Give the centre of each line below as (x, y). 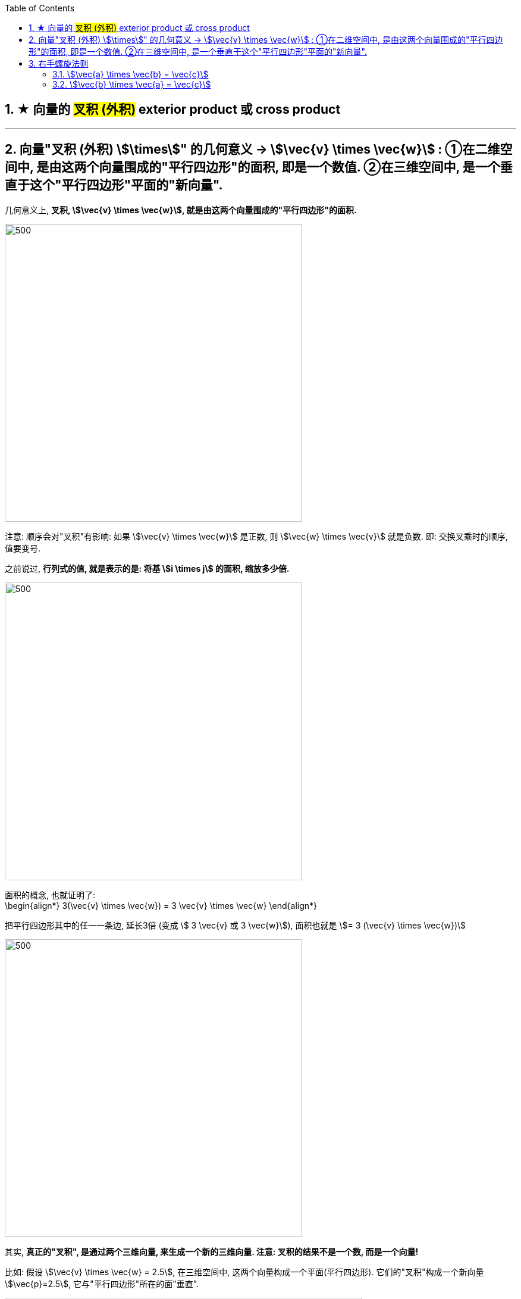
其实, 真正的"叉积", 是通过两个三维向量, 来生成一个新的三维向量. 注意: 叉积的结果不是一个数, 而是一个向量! (212, 1251)
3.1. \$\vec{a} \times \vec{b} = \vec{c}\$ (131, 74)
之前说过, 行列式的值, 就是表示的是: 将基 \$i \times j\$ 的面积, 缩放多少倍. (147, 568)
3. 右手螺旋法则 (59, 63)
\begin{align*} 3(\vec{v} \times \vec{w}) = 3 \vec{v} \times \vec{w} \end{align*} (161, 905)
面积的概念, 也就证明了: (50, 895)
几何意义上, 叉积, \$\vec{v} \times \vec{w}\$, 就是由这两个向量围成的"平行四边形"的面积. (181, 210)
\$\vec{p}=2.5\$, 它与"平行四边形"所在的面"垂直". (102, 1284)
